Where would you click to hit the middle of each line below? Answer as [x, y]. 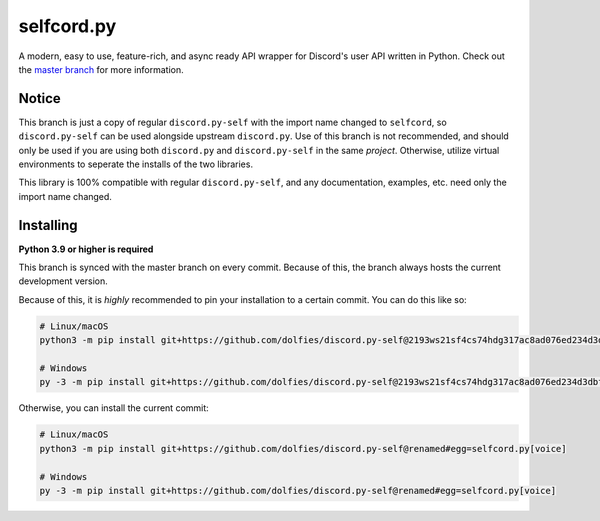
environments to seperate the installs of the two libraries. [136, 164]
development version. [63, 281]
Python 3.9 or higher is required [86, 249]
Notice [40, 98]
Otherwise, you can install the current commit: [113, 408]
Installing [48, 225]
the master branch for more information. [101, 69]
